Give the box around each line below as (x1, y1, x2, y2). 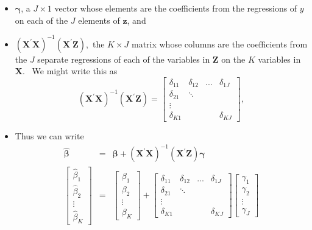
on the (221, 52, 246, 65)
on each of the (15, 13, 68, 26)
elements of (78, 13, 120, 26)
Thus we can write (15, 130, 84, 142)
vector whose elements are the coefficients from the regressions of (54, 2, 297, 14)
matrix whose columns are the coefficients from (131, 37, 308, 50)
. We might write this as (22, 64, 118, 77)
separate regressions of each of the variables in (37, 52, 210, 65)
